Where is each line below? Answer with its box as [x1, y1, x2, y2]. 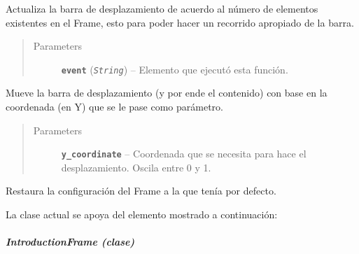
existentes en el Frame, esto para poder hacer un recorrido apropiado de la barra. [6, 15, 354, 29]
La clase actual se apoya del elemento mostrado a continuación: [6, 207, 278, 222]
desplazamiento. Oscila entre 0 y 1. [61, 160, 211, 174]
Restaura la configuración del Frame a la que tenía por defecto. [6, 183, 276, 198]
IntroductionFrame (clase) [6, 234, 135, 249]
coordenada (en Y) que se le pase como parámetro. [6, 99, 223, 114]
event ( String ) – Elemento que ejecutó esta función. [61, 62, 288, 76]
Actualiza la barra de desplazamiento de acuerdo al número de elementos [6, 1, 318, 15]
